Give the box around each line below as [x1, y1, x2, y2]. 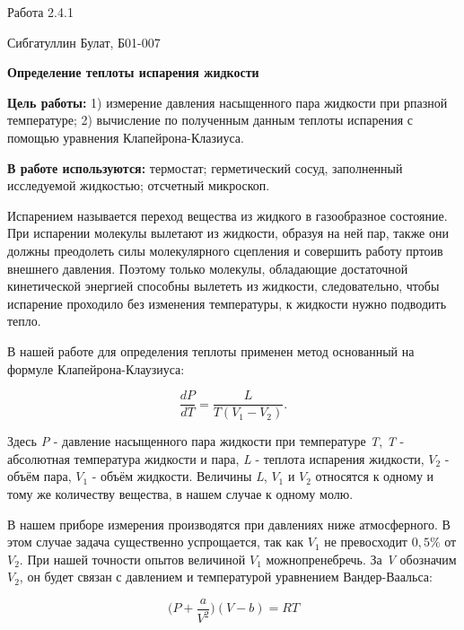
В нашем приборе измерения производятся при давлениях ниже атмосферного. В [7, 514, 451, 533]
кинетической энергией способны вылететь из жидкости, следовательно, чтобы [7, 276, 440, 295]
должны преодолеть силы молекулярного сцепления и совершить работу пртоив [7, 241, 443, 259]
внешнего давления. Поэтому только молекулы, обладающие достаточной [7, 258, 408, 277]
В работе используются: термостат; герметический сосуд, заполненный [7, 158, 403, 177]
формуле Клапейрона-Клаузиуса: [7, 359, 185, 378]
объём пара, [7, 467, 72, 486]
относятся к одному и [315, 467, 434, 486]
